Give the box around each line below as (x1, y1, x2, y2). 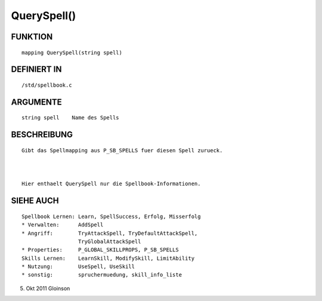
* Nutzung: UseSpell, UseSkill (21, 263, 135, 270)
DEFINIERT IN (11, 64, 62, 75)
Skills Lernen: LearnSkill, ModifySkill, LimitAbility (21, 254, 195, 262)
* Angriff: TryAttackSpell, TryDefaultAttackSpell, (21, 230, 198, 236)
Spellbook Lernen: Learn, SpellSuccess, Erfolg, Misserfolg (21, 213, 201, 220)
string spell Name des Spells (21, 114, 119, 121)
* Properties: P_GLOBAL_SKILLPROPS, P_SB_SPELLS (21, 247, 179, 253)
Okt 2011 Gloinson (26, 284, 70, 292)
